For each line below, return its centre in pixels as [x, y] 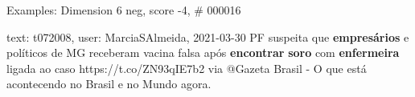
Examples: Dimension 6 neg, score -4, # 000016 [124, 10]
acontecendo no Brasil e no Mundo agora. [109, 84]
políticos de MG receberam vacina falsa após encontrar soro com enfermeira [203, 53]
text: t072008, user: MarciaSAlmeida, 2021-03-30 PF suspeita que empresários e [208, 36]
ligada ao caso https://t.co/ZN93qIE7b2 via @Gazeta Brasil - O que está [187, 68]
